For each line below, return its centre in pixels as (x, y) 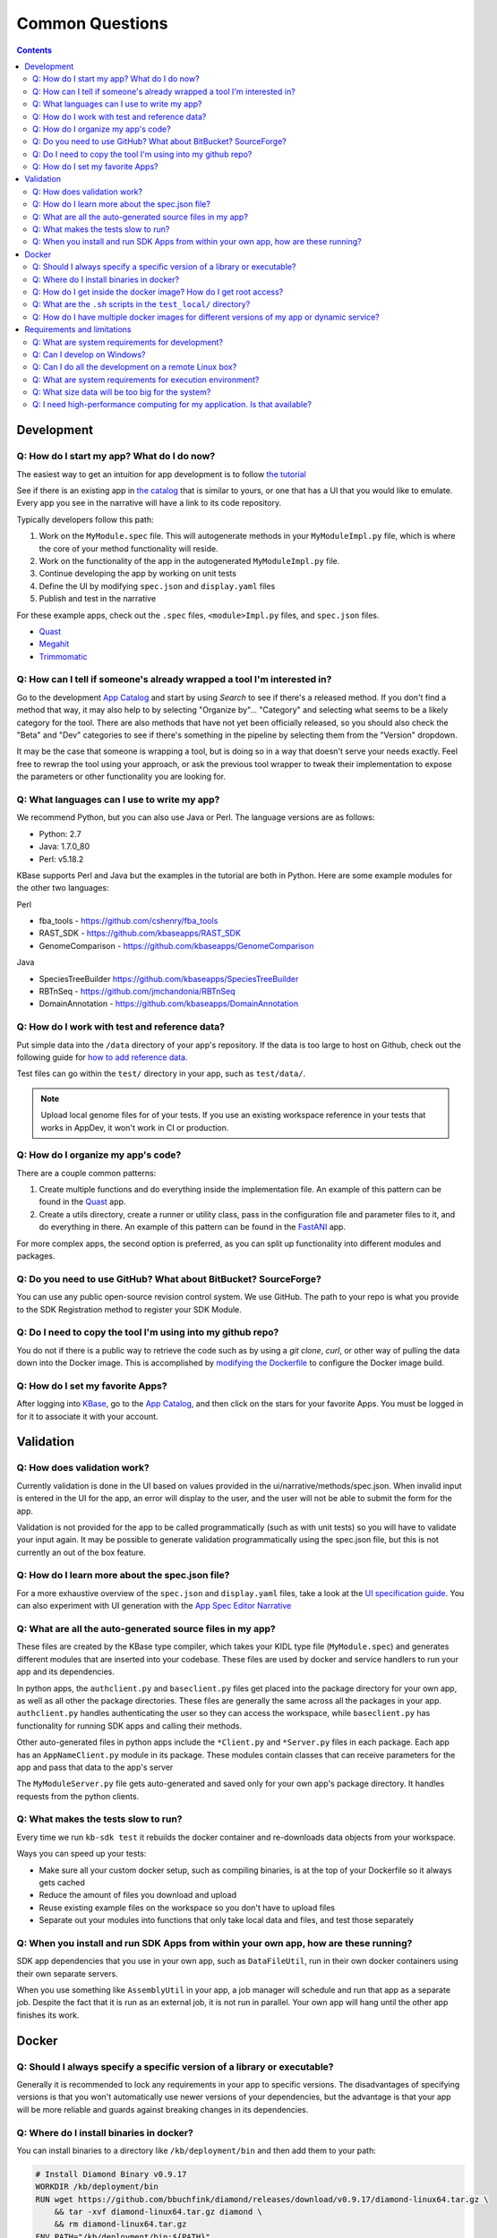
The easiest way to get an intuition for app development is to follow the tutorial (161, 474)
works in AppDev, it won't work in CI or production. (135, 1127)
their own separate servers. (67, 1973)
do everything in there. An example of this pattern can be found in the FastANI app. (193, 1227)
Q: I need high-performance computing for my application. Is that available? (172, 405)
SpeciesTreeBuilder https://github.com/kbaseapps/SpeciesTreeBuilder (169, 978)
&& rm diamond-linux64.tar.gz (120, 2224)
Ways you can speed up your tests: (81, 1854)
